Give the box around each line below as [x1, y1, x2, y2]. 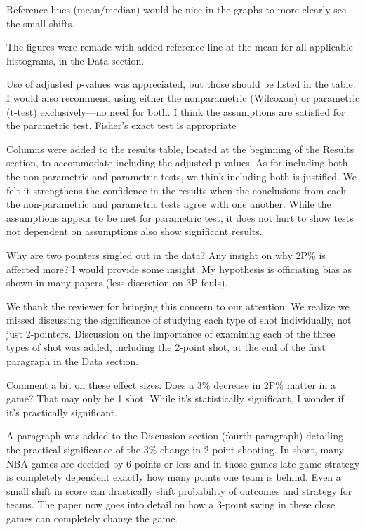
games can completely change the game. [6, 511, 178, 525]
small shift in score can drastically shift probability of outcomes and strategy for [6, 483, 352, 498]
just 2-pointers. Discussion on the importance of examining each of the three [6, 326, 336, 340]
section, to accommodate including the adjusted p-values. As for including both [6, 155, 348, 170]
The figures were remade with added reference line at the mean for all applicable [6, 39, 353, 54]
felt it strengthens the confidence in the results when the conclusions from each [6, 183, 346, 197]
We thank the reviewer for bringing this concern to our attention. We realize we [6, 298, 350, 313]
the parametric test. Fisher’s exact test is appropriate [6, 118, 237, 133]
